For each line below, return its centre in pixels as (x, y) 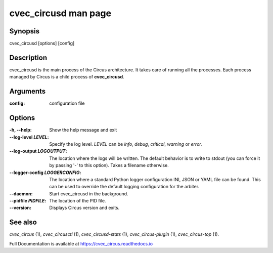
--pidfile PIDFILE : (28, 201)
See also (23, 222)
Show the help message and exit (83, 130)
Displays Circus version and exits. (84, 208)
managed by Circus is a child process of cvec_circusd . (67, 77)
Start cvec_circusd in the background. (89, 194)
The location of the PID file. (78, 201)
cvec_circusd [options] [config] (42, 44)
